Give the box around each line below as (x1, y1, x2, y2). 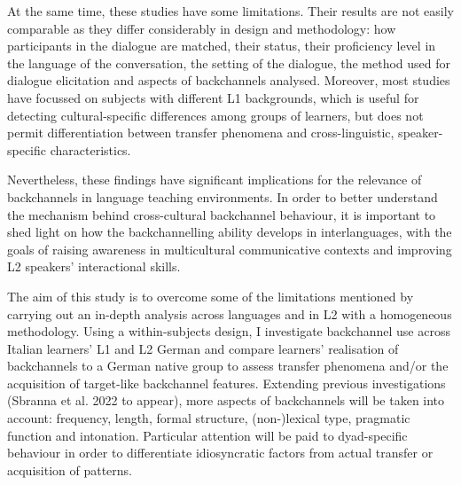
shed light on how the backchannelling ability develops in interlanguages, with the (7, 223, 452, 241)
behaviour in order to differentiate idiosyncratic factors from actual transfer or (7, 443, 434, 462)
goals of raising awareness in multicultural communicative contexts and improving (7, 239, 452, 258)
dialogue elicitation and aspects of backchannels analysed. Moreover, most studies (7, 71, 450, 90)
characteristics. (50, 140, 131, 159)
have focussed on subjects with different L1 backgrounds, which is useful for (7, 88, 419, 106)
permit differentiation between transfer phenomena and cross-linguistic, (7, 123, 395, 142)
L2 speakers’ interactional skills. (7, 257, 181, 276)
